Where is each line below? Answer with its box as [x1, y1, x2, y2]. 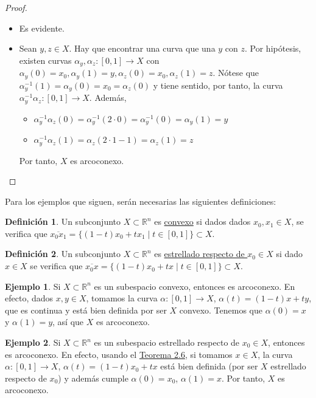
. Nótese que [212, 66, 259, 79]
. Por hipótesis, [245, 42, 301, 55]
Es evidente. [19, 21, 65, 34]
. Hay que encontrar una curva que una [69, 42, 216, 55]
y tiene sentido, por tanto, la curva [153, 78, 283, 91]
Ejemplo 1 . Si [5, 280, 61, 292]
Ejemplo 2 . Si [5, 336, 61, 349]
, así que [52, 315, 84, 328]
